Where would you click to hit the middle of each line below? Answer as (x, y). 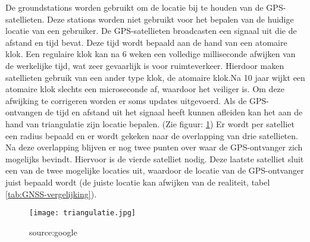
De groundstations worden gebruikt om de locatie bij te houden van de (134, 7)
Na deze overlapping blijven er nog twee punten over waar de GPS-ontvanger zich (154, 147)
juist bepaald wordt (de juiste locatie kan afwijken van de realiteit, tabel (138, 182)
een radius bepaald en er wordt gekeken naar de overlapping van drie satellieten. (152, 135)
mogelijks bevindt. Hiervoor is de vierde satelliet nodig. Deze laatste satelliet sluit (155, 158)
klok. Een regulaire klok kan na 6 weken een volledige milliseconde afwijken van (151, 54)
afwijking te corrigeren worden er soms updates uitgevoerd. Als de (126, 100)
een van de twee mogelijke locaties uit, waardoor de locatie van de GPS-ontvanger (155, 170)
